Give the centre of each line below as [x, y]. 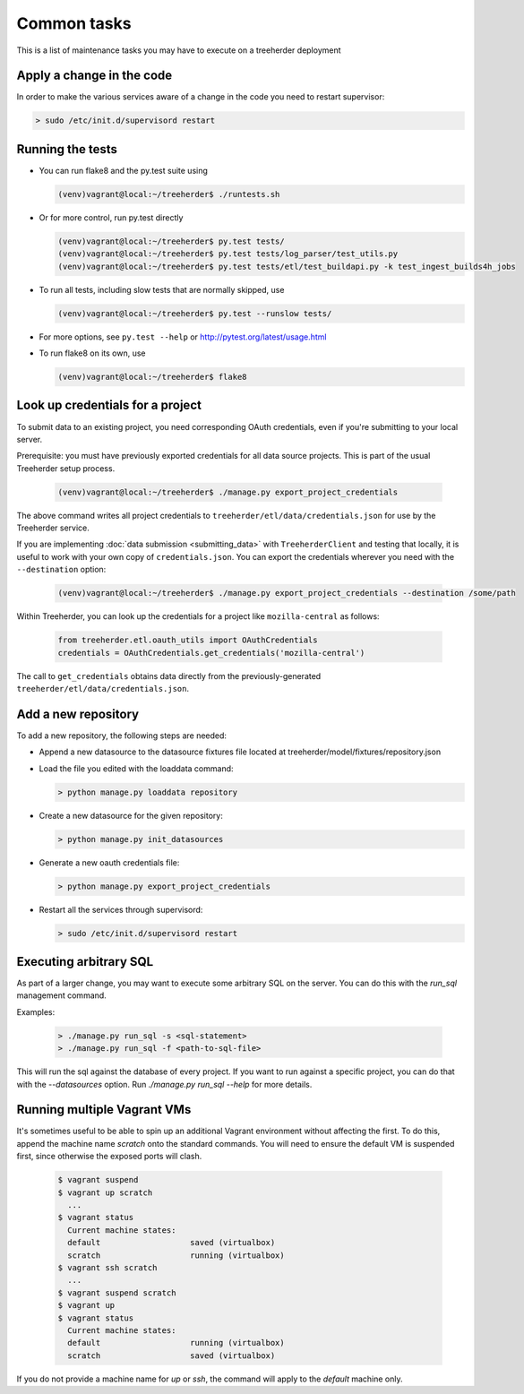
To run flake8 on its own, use [93, 353]
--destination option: [61, 570]
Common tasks [74, 23]
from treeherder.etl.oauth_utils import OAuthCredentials [188, 640]
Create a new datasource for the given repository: [131, 815]
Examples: [36, 1011]
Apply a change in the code [94, 76]
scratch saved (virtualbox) [172, 1355]
